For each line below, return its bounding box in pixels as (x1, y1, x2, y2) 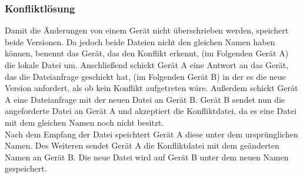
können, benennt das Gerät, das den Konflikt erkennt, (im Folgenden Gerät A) (5, 47, 289, 59)
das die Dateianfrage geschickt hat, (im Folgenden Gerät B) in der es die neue (5, 70, 286, 82)
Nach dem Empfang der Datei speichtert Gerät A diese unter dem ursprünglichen (5, 127, 298, 140)
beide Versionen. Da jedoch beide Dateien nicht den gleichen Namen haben (5, 35, 275, 48)
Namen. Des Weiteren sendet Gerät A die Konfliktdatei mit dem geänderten (5, 139, 279, 152)
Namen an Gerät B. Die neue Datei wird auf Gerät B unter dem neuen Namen (5, 150, 289, 163)
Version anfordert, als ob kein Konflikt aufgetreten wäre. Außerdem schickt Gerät (5, 82, 298, 94)
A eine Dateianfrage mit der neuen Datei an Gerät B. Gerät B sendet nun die (5, 93, 285, 105)
